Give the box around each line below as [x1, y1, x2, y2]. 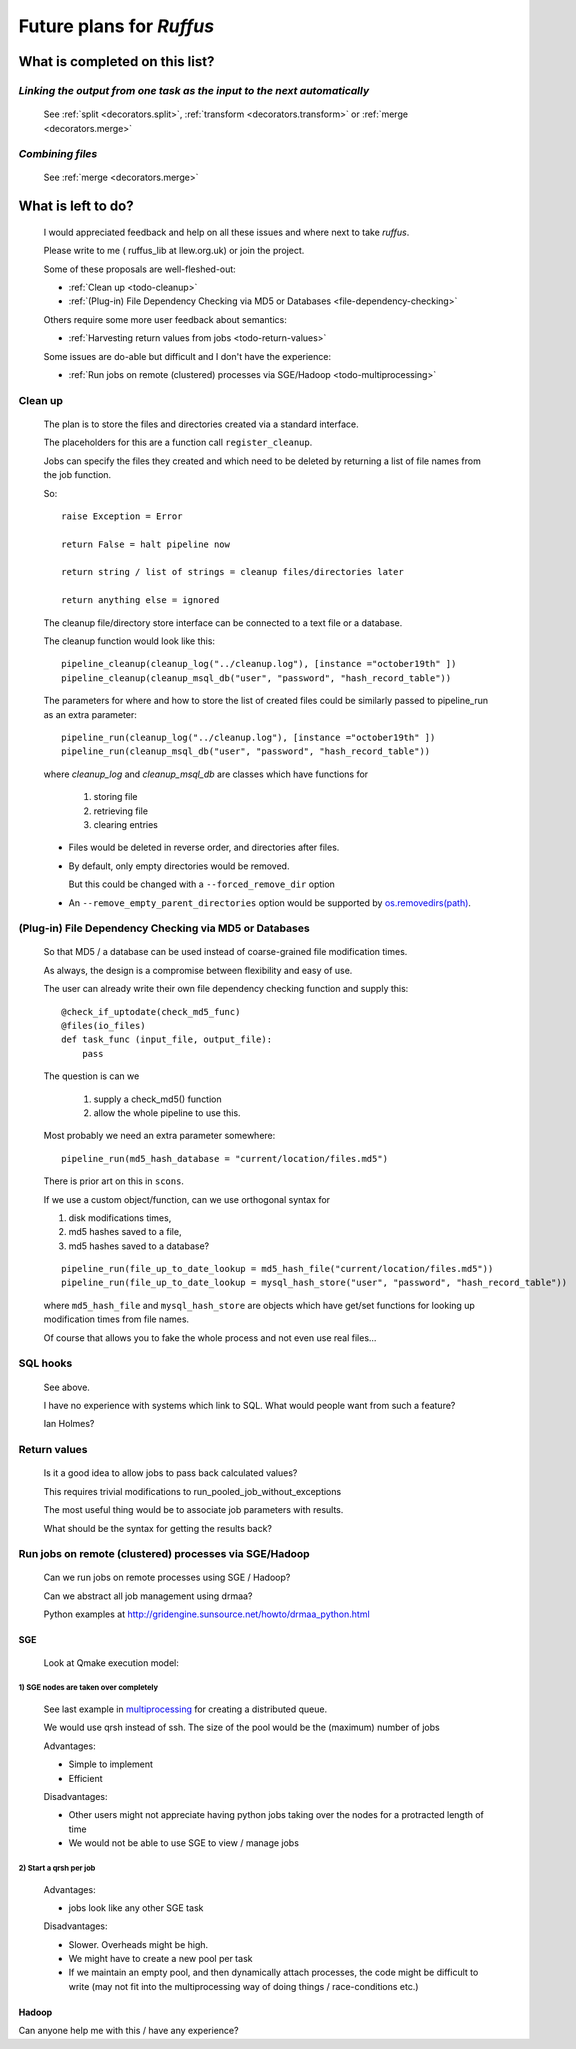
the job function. [43, 469, 112, 481]
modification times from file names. [43, 1313, 190, 1325]
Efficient [68, 1772, 104, 1784]
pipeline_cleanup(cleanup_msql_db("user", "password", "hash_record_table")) [61, 672, 452, 684]
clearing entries [93, 818, 159, 830]
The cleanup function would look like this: [43, 635, 215, 647]
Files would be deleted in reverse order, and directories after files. [68, 841, 340, 854]
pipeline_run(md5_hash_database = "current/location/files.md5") [61, 1153, 389, 1164]
